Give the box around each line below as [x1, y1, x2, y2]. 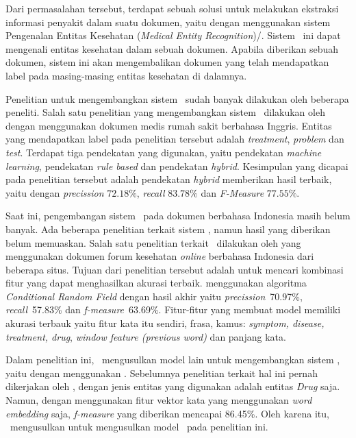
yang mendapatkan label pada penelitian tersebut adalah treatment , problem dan [5, 132, 344, 146]
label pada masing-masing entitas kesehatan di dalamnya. [5, 68, 247, 82]
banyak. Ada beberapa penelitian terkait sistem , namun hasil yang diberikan [5, 221, 331, 236]
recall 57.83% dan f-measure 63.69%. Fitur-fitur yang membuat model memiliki [5, 302, 341, 317]
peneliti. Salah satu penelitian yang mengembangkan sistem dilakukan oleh [5, 105, 325, 119]
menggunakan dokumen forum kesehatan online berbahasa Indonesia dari [5, 249, 314, 263]
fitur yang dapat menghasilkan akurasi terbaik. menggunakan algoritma [5, 276, 307, 290]
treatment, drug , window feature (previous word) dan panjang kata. [5, 329, 286, 343]
